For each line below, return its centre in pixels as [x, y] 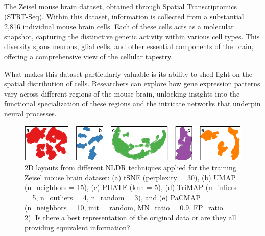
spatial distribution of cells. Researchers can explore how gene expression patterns [132, 84]
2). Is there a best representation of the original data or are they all [130, 217]
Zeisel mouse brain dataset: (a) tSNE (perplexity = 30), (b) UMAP [130, 177]
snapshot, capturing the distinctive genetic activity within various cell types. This [132, 36]
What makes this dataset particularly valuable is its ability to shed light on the [128, 73]
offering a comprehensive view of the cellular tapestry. [89, 56]
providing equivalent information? [77, 227]
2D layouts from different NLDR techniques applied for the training [130, 167]
